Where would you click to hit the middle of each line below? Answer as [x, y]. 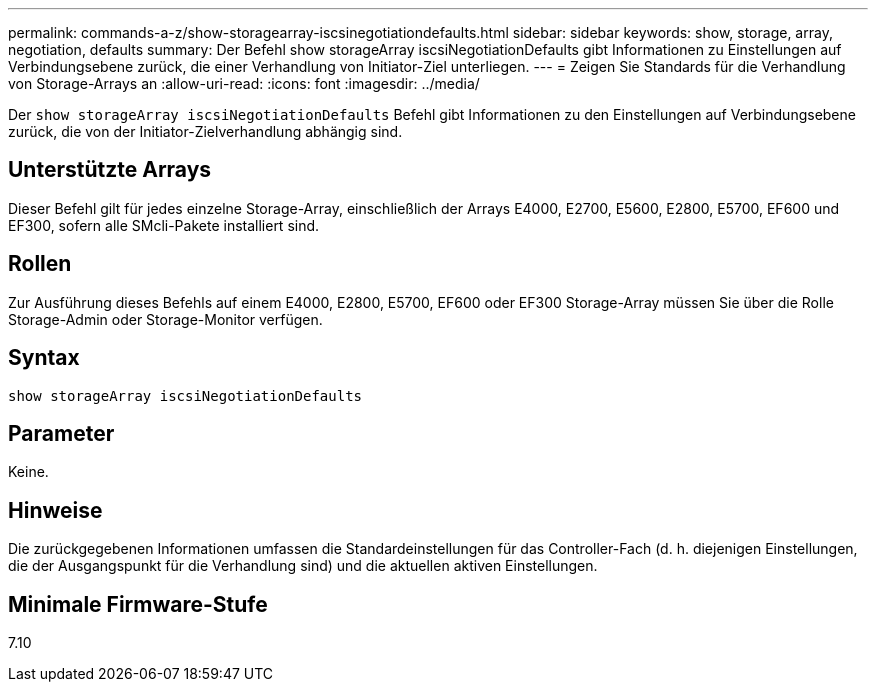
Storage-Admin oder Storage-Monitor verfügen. [165, 319]
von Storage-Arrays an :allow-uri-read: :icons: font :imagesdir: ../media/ [244, 83]
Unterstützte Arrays [110, 170]
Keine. [28, 472]
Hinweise [55, 510]
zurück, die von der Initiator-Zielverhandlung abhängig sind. [205, 131]
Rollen [40, 264]
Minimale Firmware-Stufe [138, 604]
